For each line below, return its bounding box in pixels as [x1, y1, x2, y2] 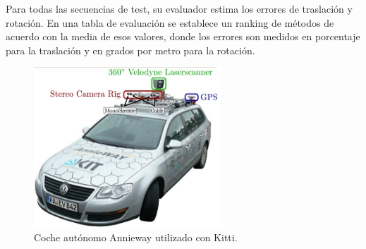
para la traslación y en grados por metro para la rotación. [6, 42, 255, 57]
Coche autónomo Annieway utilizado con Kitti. [34, 229, 238, 244]
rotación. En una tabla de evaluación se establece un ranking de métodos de [6, 15, 334, 30]
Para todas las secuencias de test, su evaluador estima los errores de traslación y [6, 1, 353, 16]
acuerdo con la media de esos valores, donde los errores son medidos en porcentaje [6, 29, 360, 44]
